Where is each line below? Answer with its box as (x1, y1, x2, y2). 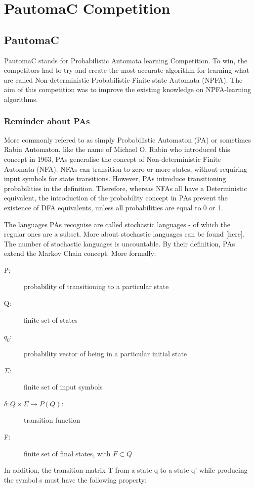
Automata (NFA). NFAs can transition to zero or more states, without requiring (4, 163, 248, 174)
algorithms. (4, 94, 38, 104)
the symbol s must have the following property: (4, 474, 147, 485)
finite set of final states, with (24, 448, 111, 458)
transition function (24, 415, 81, 425)
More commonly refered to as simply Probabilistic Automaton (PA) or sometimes (4, 134, 251, 145)
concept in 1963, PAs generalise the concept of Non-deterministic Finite (4, 153, 221, 164)
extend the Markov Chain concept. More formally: (4, 248, 156, 258)
